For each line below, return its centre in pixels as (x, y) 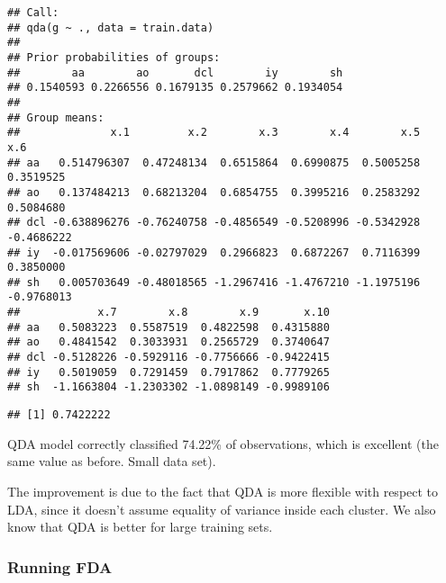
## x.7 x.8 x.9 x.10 (168, 313)
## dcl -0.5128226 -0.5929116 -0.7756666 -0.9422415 (168, 358)
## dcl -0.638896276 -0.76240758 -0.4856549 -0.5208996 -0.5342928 (214, 223)
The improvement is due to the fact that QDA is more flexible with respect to (223, 491)
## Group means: (56, 117)
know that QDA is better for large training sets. (140, 527)
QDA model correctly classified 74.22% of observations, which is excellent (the (223, 443)
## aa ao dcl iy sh (175, 72)
